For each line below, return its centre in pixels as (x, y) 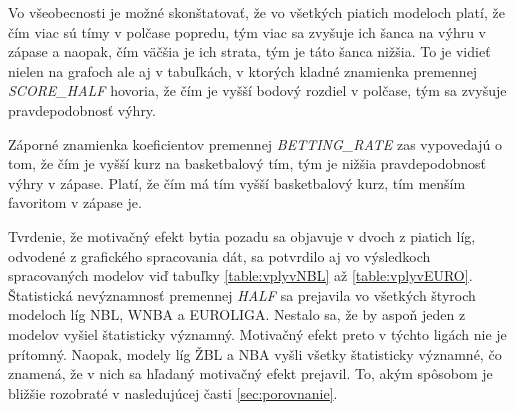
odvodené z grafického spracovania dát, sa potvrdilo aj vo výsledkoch (219, 255)
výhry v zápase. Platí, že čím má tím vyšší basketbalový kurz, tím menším (237, 182)
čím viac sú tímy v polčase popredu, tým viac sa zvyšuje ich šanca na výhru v (247, 31)
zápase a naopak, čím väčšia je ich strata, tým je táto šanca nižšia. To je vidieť (249, 51)
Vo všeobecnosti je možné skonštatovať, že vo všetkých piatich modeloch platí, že (256, 12)
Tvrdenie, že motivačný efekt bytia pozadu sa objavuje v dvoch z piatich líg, (242, 235)
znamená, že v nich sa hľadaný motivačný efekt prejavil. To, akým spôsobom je (250, 373)
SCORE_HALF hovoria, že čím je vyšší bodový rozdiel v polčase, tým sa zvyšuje (257, 90)
